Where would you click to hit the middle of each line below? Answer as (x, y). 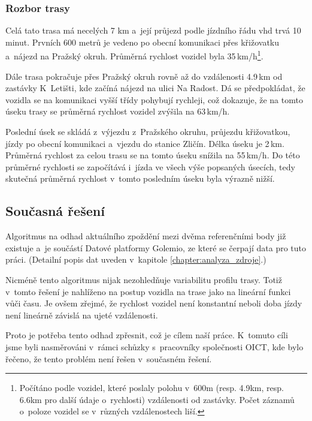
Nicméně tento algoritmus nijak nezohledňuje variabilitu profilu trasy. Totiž (144, 279)
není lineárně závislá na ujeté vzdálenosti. (82, 315)
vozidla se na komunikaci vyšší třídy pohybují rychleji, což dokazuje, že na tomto (154, 99)
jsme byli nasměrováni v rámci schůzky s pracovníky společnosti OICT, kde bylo (155, 346)
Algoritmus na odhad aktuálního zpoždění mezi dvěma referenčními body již (146, 236)
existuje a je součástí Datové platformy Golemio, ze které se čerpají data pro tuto (156, 247)
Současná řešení (55, 211)
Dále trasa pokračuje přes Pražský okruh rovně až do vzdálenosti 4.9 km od (144, 76)
